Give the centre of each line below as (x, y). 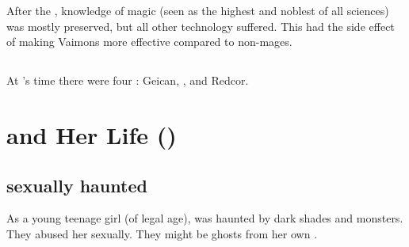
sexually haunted (77, 185)
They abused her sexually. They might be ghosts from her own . (162, 233)
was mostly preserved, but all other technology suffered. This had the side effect (201, 26)
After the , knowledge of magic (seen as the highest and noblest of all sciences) (198, 10)
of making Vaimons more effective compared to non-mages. (149, 42)
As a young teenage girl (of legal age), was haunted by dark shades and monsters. (205, 218)
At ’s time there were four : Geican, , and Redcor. (128, 80)
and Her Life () (92, 134)
